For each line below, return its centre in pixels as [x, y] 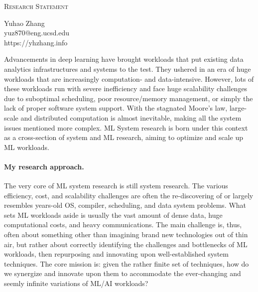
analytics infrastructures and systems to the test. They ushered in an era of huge [128, 69]
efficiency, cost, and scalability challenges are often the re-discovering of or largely [129, 195]
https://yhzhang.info [36, 42]
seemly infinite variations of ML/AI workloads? [76, 283]
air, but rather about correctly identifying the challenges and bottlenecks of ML [126, 244]
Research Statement [36, 6]
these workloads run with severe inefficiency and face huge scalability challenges [126, 88]
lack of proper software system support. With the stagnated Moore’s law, [116, 108]
